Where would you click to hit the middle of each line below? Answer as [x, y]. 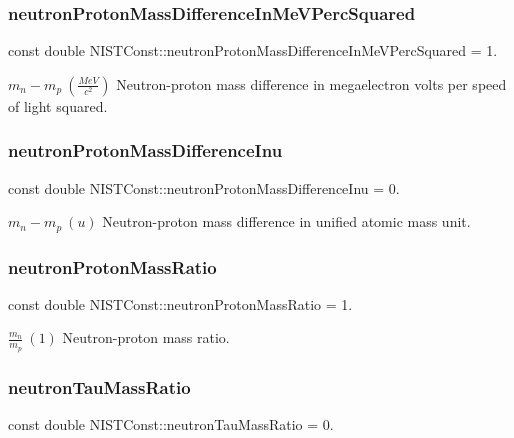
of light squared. [58, 105]
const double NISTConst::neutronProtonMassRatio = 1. [180, 303]
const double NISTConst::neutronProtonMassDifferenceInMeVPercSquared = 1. [253, 50]
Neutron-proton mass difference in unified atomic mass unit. [286, 221]
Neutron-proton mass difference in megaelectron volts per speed [311, 83]
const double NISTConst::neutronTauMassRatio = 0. [171, 423]
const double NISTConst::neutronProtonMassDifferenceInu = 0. [204, 187]
